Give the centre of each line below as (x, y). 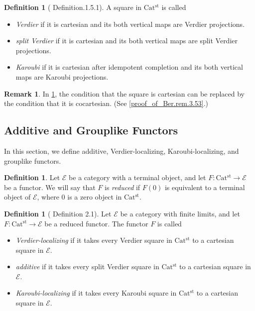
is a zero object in (95, 197)
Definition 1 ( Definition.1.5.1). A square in (73, 7)
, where (48, 197)
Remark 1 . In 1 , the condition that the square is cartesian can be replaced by (124, 93)
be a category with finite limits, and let (180, 213)
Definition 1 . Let (32, 177)
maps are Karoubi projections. (62, 76)
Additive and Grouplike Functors (91, 130)
